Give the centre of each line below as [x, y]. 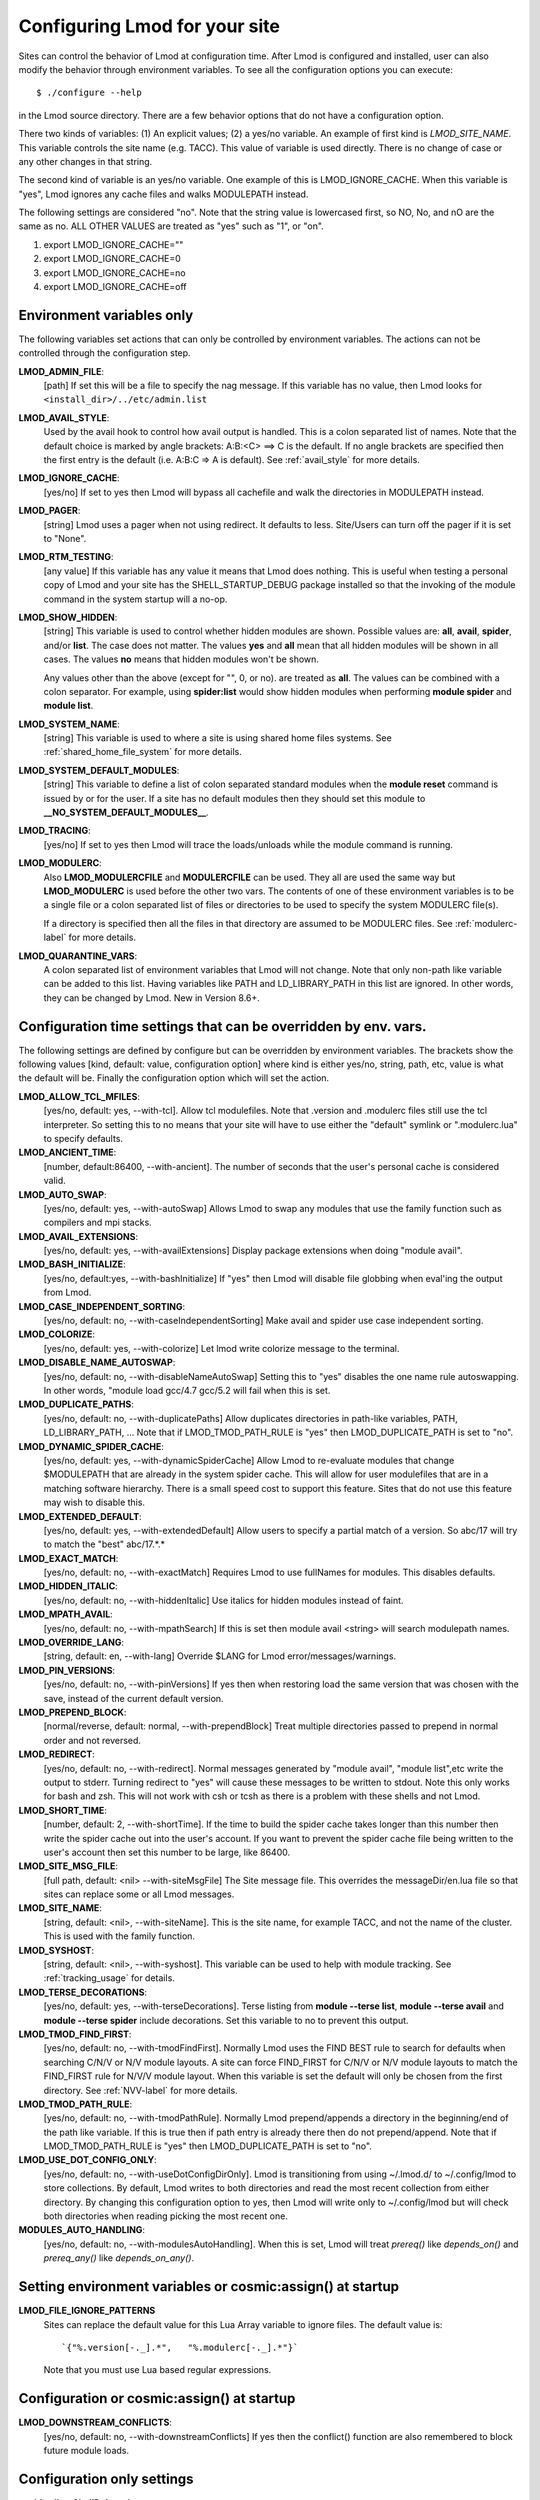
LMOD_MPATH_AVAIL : [66, 1614]
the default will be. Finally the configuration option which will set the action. [174, 1078]
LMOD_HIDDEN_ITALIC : [68, 1586]
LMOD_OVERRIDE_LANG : [71, 1642]
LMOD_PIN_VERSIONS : [66, 1670]
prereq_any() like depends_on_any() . [119, 2258]
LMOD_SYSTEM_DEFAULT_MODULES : [99, 770]
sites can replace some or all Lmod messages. [139, 1894]
